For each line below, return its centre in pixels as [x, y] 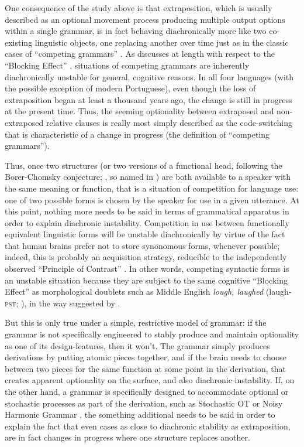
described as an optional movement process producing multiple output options [145, 19]
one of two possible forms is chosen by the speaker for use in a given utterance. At [152, 199]
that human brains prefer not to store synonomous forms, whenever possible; [142, 245]
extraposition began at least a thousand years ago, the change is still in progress [148, 99]
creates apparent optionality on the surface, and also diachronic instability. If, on [150, 380]
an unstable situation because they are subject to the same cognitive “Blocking [146, 280]
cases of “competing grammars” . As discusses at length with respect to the [140, 54]
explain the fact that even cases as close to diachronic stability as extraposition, [148, 426]
